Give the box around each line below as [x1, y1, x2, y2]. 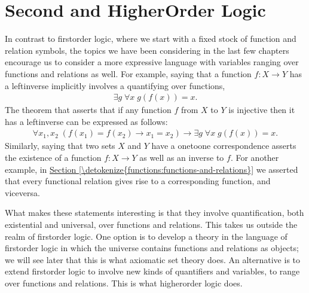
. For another [230, 151, 279, 163]
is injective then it [228, 103, 295, 116]
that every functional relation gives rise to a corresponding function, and [5, 175, 271, 187]
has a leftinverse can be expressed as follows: [5, 115, 168, 127]
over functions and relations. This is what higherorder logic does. [5, 276, 243, 289]
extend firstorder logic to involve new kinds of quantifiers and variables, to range [5, 265, 300, 277]
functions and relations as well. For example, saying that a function [5, 67, 252, 80]
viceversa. [5, 186, 40, 199]
